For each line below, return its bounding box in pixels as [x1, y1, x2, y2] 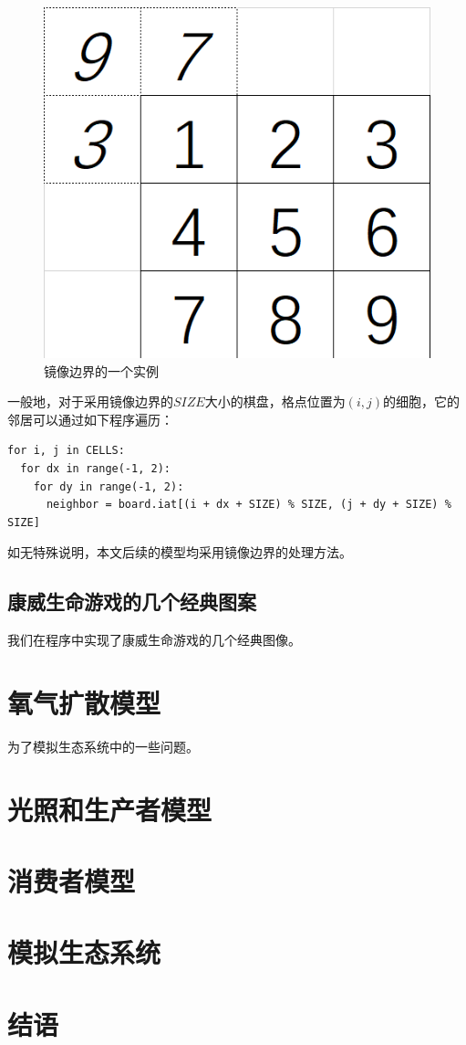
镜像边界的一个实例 [44, 361, 159, 380]
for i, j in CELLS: [7, 444, 125, 458]
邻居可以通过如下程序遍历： [7, 409, 173, 428]
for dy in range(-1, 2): [33, 480, 184, 493]
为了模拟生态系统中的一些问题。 [7, 736, 199, 755]
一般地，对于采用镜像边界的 [7, 392, 173, 411]
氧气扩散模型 [7, 683, 161, 721]
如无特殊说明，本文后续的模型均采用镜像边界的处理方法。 [7, 543, 352, 562]
